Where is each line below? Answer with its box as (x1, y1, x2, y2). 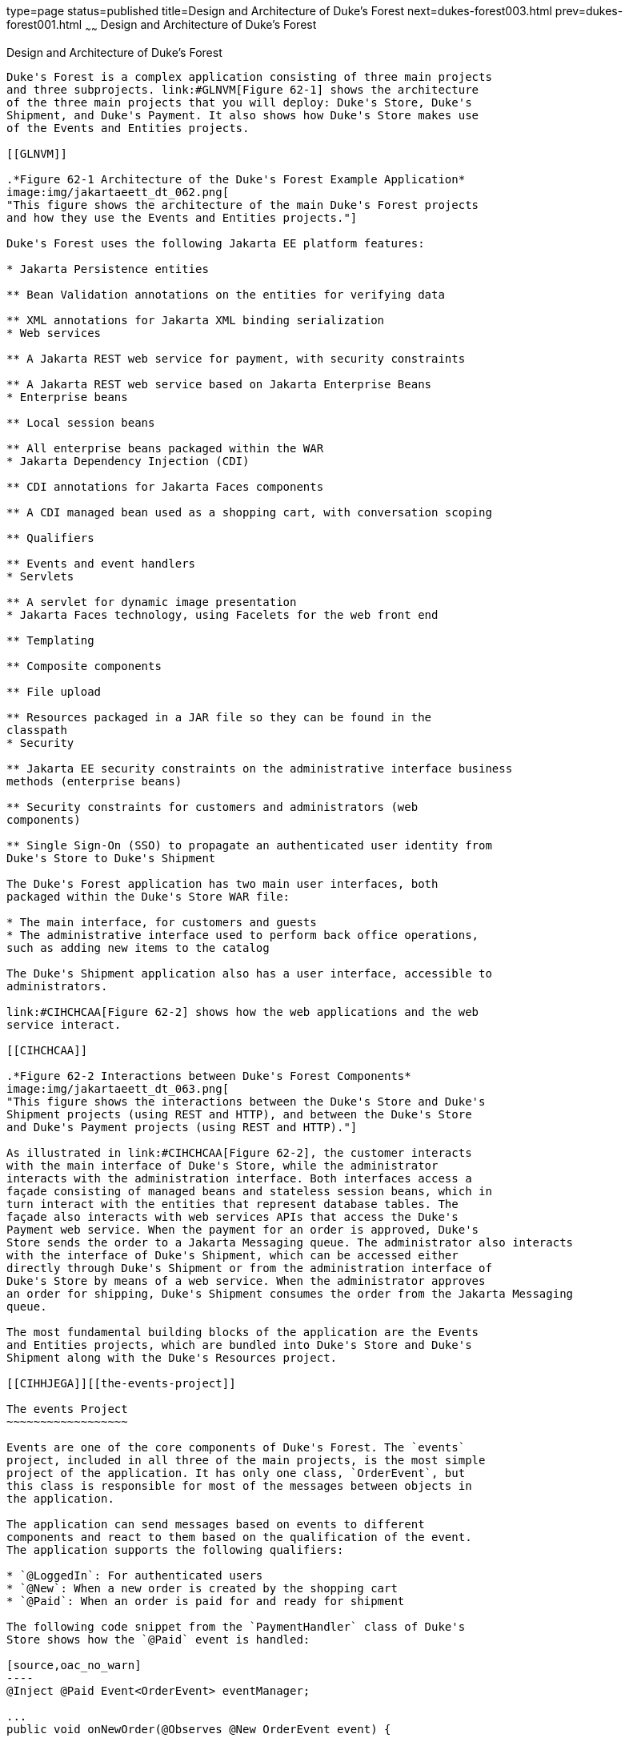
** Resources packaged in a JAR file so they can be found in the (6, 710, 432, 724)
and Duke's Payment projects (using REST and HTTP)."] (6, 1120, 358, 1134)
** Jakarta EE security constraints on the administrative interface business (6, 761, 513, 775)
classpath (6, 723, 67, 737)
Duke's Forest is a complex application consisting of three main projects (6, 70, 492, 83)
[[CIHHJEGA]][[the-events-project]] (6, 1376, 236, 1390)
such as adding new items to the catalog (6, 941, 270, 954)
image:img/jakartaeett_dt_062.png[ (6, 185, 230, 199)
